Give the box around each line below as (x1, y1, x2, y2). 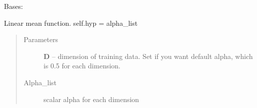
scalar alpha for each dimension (43, 94, 139, 104)
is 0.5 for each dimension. (43, 60, 121, 71)
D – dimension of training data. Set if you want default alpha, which (43, 51, 253, 61)
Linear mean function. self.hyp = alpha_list (4, 17, 138, 28)
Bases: (4, 1, 23, 11)
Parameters (23, 34, 58, 45)
